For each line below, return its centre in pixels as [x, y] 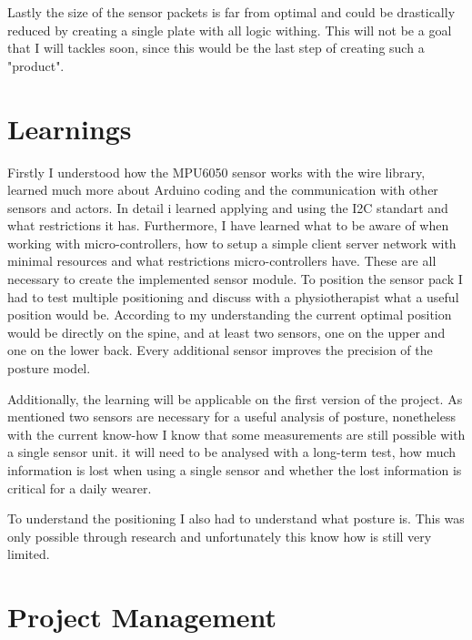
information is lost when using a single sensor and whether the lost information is [235, 470]
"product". [36, 65]
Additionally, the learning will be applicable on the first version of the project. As [235, 398]
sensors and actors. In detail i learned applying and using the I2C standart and [228, 207]
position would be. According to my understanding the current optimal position [230, 315]
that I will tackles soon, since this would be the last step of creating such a [216, 48]
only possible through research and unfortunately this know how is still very [220, 536]
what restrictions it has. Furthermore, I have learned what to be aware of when [228, 225]
